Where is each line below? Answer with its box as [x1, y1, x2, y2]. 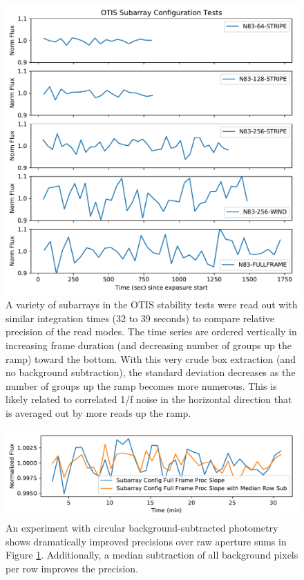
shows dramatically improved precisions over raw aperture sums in [6, 534, 287, 548]
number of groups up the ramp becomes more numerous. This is [6, 378, 277, 393]
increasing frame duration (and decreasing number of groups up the [6, 337, 292, 352]
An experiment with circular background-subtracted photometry [6, 521, 278, 535]
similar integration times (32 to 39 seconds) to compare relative [6, 310, 274, 325]
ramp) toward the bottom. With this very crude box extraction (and [6, 351, 296, 366]
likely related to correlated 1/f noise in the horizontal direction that [6, 392, 292, 406]
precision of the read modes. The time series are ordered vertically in [6, 324, 297, 339]
